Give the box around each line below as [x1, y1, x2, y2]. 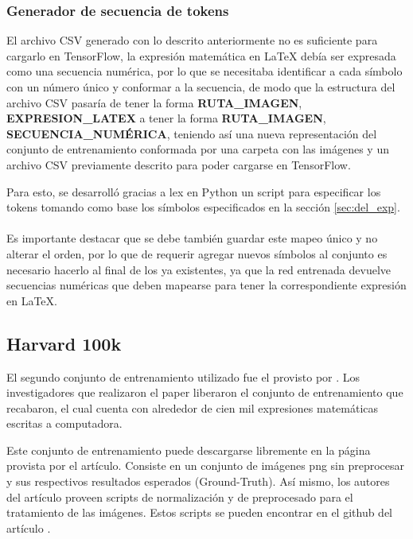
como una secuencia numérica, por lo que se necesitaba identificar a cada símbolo [6, 63, 403, 79]
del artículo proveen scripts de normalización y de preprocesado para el [6, 488, 353, 505]
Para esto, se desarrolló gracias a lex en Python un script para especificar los [6, 183, 381, 200]
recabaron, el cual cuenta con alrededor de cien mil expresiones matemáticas [6, 399, 379, 416]
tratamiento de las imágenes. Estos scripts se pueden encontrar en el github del [6, 504, 393, 521]
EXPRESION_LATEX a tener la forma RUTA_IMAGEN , [6, 110, 326, 126]
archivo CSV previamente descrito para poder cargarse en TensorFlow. [6, 156, 351, 173]
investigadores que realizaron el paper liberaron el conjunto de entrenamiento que [6, 384, 403, 401]
